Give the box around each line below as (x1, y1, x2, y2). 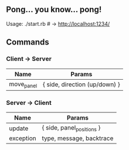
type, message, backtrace (42, 134, 114, 142)
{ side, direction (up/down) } (42, 80, 120, 88)
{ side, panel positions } (42, 123, 101, 133)
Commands (6, 37, 50, 47)
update (9, 124, 29, 132)
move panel (9, 80, 37, 89)
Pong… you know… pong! (6, 5, 102, 15)
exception (9, 134, 36, 142)
